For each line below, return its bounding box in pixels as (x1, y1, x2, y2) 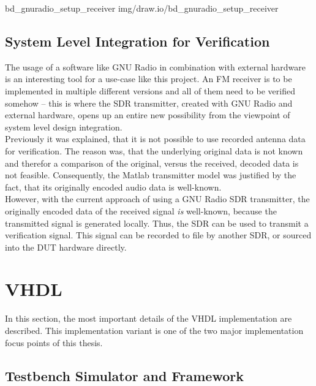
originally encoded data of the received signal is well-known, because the (5, 204, 277, 217)
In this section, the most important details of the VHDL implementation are (5, 312, 292, 325)
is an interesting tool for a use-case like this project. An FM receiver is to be (5, 72, 292, 85)
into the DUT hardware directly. (5, 240, 127, 253)
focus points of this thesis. (5, 336, 103, 349)
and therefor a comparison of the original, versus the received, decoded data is (5, 156, 299, 169)
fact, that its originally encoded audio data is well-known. (5, 180, 222, 193)
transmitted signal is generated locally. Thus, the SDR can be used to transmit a (5, 216, 309, 229)
